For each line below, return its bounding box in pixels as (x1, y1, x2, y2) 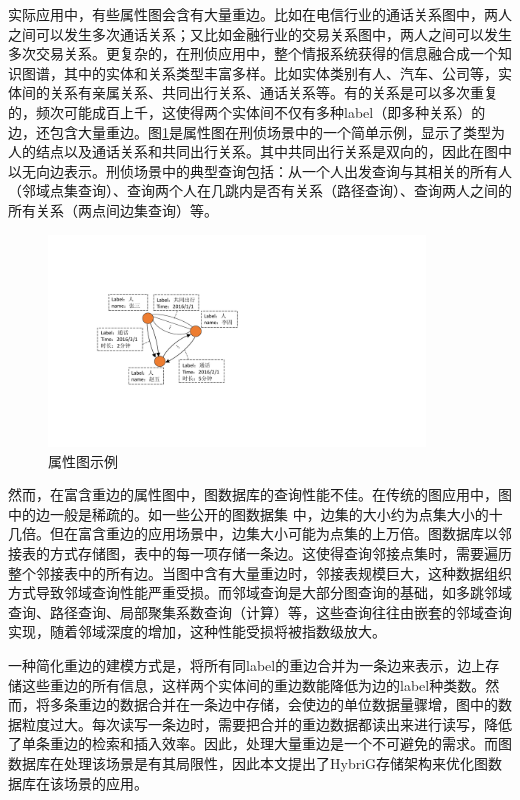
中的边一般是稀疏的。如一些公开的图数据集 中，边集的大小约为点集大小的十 (8, 503, 503, 524)
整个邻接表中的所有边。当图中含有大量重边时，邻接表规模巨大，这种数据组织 (8, 562, 512, 583)
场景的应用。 (63, 772, 148, 793)
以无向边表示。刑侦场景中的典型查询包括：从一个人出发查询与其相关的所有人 (8, 160, 512, 181)
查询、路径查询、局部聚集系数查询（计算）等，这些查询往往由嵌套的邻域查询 (8, 601, 512, 622)
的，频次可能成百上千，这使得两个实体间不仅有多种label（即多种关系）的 (8, 101, 486, 122)
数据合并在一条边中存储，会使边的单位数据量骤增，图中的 (119, 694, 498, 715)
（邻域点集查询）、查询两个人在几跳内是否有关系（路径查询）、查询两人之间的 (8, 180, 512, 201)
